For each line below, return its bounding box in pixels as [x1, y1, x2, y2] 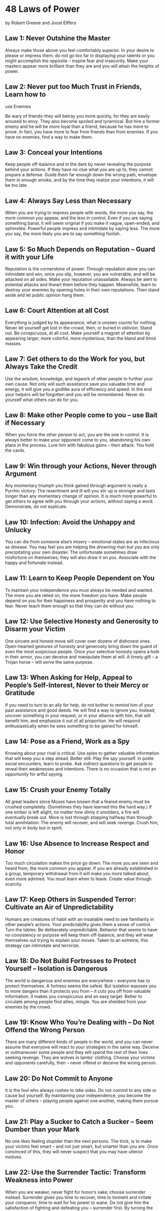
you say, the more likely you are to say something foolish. [5, 231, 121, 237]
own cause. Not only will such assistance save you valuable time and [5, 381, 145, 387]
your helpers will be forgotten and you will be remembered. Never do [5, 391, 145, 397]
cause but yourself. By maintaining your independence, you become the [5, 1092, 151, 1098]
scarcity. [5, 881, 23, 887]
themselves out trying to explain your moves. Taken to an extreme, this [5, 937, 148, 943]
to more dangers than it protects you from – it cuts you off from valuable [5, 988, 151, 994]
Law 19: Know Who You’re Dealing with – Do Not [5, 1018, 155, 1026]
